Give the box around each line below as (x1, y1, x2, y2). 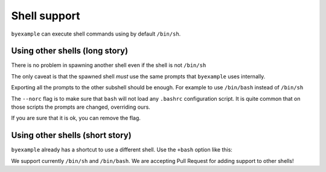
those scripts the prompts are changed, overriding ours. (11, 103, 150, 111)
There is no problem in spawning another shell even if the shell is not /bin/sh (11, 62, 206, 69)
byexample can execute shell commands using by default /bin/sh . (11, 30, 181, 37)
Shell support (11, 9, 81, 22)
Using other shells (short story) (11, 130, 132, 141)
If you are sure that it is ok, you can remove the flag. (11, 115, 141, 122)
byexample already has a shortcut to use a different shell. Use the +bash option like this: (11, 146, 232, 153)
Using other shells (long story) (11, 46, 129, 56)
